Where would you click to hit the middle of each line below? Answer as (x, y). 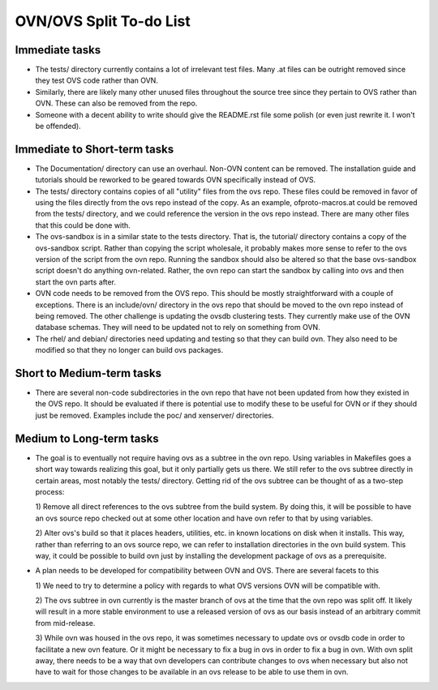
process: (50, 491)
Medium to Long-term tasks (87, 438)
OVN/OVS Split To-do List (103, 21)
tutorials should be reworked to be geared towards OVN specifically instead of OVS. (176, 180)
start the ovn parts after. (76, 282)
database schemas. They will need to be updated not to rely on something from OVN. (178, 328)
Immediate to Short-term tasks (94, 149)
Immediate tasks (58, 50)
